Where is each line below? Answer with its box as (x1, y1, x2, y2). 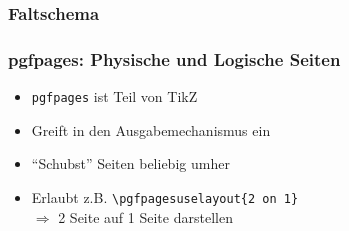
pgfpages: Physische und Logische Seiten (8, 46, 341, 71)
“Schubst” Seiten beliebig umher (31, 153, 230, 174)
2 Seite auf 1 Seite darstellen (58, 206, 233, 227)
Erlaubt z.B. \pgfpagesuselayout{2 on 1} (31, 186, 299, 207)
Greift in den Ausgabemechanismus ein (31, 119, 271, 140)
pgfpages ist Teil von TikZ (31, 86, 198, 107)
